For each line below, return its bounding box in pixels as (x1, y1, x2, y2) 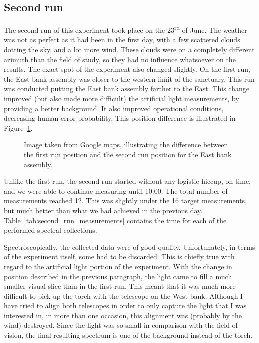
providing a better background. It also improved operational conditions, (4, 103, 224, 113)
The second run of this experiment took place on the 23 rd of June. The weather (4, 23, 247, 35)
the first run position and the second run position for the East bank (24, 149, 232, 159)
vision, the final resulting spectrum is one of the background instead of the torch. (4, 330, 253, 340)
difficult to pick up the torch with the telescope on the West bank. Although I (4, 290, 243, 301)
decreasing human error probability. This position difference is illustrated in (4, 113, 236, 123)
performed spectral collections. (4, 225, 97, 235)
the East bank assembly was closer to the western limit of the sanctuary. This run (4, 73, 255, 84)
